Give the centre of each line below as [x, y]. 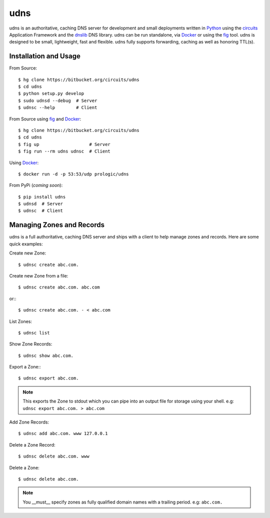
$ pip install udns [42, 197]
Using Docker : [24, 162]
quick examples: [26, 244]
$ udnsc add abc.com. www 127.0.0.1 [63, 433]
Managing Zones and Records [57, 225]
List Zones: [21, 321]
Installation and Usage [45, 56]
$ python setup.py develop [51, 93]
